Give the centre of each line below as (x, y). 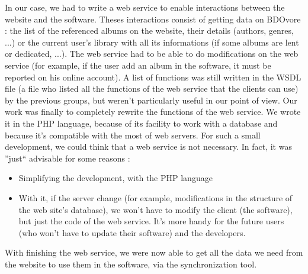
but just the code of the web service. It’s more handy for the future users (151, 221)
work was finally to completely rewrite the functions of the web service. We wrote (153, 112)
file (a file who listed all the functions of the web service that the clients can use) (152, 88)
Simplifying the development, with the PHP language (115, 178)
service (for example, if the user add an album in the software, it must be (138, 65)
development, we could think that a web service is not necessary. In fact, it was (148, 146)
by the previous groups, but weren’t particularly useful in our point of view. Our (151, 100)
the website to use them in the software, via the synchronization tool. (131, 264)
